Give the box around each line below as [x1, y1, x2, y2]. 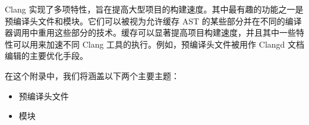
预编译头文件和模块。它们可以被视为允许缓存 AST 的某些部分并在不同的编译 [5, 14, 302, 27]
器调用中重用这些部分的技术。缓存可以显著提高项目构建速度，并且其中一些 [5, 26, 296, 39]
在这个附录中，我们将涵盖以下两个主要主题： [5, 69, 179, 82]
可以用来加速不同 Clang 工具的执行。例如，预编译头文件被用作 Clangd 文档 [12, 37, 304, 50]
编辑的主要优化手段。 [5, 49, 88, 62]
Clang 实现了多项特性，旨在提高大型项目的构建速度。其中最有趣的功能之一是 [5, 3, 304, 15]
